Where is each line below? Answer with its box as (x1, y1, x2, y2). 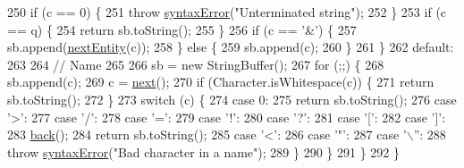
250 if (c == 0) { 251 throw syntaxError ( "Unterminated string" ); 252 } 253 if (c (7, 3, 447, 21)
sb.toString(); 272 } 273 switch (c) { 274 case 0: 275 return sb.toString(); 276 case (7, 89, 457, 108)
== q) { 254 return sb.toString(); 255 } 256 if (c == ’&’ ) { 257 (7, 20, 357, 38)
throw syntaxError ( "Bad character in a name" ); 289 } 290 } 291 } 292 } (7, 142, 400, 161)
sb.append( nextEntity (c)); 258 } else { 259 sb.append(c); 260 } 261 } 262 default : (7, 38, 454, 56)
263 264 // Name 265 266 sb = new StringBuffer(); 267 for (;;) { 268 (7, 55, 384, 73)
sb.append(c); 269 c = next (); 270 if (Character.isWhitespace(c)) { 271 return (7, 72, 434, 91)
